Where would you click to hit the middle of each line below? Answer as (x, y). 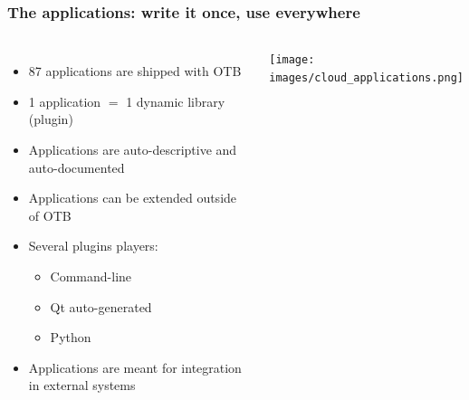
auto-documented (77, 167)
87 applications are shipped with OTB (135, 71)
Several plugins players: (93, 246)
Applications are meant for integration (135, 367)
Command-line (91, 276)
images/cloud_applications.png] (366, 77)
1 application (65, 101)
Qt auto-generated (101, 306)
